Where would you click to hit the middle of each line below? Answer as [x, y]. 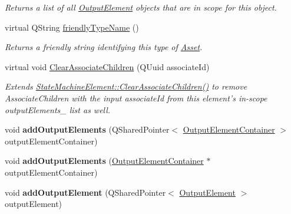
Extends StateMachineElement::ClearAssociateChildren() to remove [126, 86]
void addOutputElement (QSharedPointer [85, 192]
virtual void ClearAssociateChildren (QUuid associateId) [107, 66]
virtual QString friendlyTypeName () [72, 27]
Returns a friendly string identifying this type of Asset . [104, 47]
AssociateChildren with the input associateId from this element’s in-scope [136, 98]
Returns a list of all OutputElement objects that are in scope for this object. [141, 7]
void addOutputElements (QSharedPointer [87, 129]
